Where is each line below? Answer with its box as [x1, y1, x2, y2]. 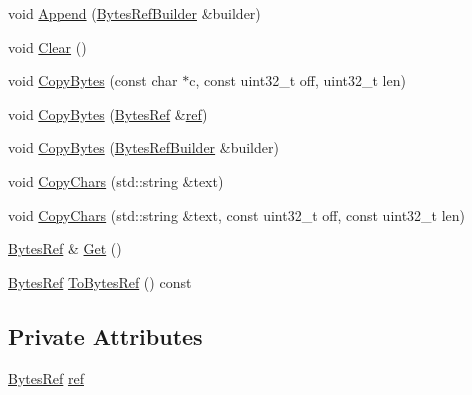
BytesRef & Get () [8, 238, 122, 259]
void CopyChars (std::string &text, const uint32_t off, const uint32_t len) [8, 204, 466, 225]
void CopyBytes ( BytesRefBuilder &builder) [8, 137, 279, 158]
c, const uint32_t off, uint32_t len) [189, 70, 406, 91]
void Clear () [8, 36, 87, 57]
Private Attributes [8, 320, 203, 351]
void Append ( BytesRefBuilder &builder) [8, 3, 261, 23]
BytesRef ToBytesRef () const [8, 271, 192, 292]
